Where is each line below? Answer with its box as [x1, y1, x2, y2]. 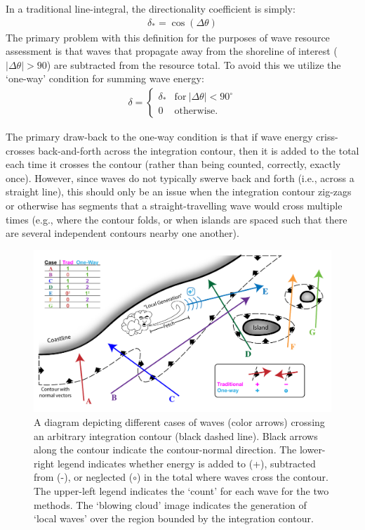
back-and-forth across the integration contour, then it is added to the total [38, 143, 359, 157]
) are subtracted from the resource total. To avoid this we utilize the [46, 57, 341, 72]
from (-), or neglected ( [34, 470, 133, 484]
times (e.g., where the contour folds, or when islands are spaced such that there [6, 212, 347, 226]
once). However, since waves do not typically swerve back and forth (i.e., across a [6, 170, 354, 185]
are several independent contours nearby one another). [6, 226, 239, 240]
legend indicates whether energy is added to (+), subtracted [57, 455, 316, 470]
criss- [316, 129, 338, 144]
